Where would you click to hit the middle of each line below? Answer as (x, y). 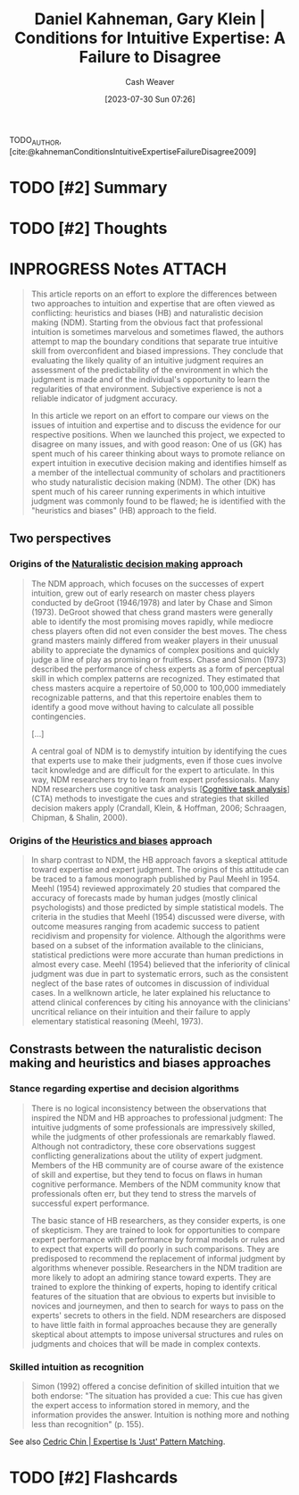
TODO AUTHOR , (36, 141)
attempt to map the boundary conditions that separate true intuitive (154, 342)
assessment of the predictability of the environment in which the (149, 370)
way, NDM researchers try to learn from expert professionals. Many (155, 779)
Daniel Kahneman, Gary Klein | (150, 19)
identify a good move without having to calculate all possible (142, 706)
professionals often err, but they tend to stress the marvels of (144, 1193)
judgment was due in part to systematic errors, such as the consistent (159, 974)
